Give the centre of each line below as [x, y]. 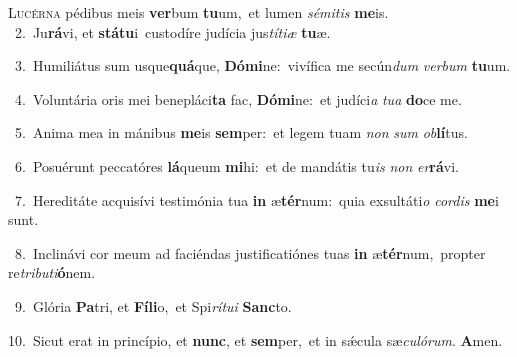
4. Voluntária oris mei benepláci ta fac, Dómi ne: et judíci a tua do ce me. [238, 98]
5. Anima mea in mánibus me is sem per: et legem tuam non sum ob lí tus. [241, 132]
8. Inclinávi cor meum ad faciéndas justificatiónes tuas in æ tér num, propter [250, 252]
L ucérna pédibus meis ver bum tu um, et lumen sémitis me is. [198, 12]
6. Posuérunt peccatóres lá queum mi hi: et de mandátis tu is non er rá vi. [236, 165]
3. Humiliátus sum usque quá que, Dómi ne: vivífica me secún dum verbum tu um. [262, 65]
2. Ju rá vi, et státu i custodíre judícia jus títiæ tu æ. [172, 31]
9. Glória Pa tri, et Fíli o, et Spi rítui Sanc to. [153, 305]
